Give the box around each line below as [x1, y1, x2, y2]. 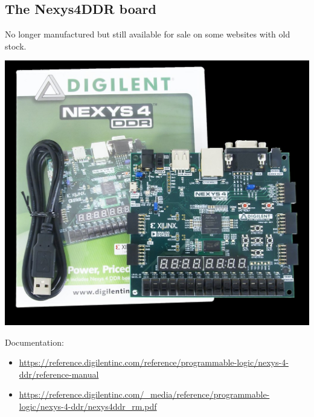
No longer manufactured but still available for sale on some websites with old [5, 28, 290, 40]
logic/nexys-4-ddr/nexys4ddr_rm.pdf [19, 399, 157, 412]
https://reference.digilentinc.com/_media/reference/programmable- [19, 388, 270, 401]
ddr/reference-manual [19, 367, 99, 380]
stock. [5, 39, 27, 52]
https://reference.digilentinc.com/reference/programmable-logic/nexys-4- [19, 356, 289, 369]
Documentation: [5, 335, 64, 348]
